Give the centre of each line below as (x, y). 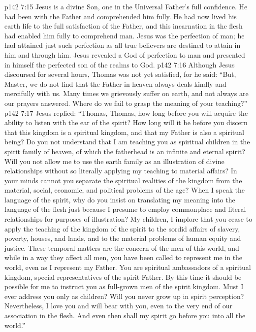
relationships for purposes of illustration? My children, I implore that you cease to (128, 219)
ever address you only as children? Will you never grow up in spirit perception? (124, 296)
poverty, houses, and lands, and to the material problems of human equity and (123, 238)
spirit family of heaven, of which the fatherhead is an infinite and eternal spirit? (125, 151)
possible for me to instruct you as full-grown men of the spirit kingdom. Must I (124, 286)
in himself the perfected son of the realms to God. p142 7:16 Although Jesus (120, 64)
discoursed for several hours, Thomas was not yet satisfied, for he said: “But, (120, 74)
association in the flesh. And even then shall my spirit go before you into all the (125, 315)
